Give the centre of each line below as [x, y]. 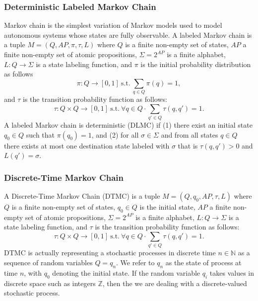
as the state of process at [203, 262]
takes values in [232, 272]
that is [188, 145]
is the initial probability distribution [196, 64]
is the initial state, [167, 207]
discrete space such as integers [50, 283]
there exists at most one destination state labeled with [87, 145]
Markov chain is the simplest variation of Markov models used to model [113, 25]
